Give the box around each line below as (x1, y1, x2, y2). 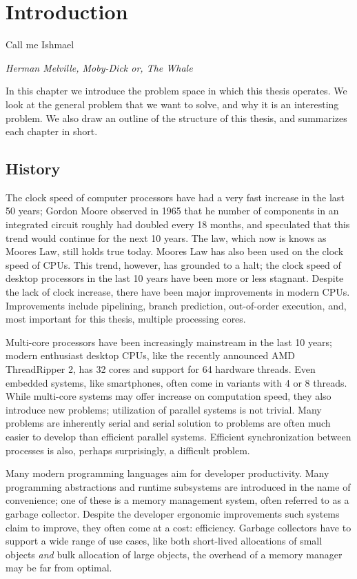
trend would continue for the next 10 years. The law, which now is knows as (6, 230, 327, 245)
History (6, 158, 61, 179)
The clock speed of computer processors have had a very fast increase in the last (6, 190, 345, 204)
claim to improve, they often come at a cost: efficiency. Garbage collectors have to (6, 520, 351, 534)
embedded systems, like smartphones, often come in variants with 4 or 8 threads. (6, 375, 347, 389)
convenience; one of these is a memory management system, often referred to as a (6, 493, 349, 507)
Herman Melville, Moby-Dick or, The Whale (6, 60, 193, 74)
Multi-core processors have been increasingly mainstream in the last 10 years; (6, 334, 333, 349)
